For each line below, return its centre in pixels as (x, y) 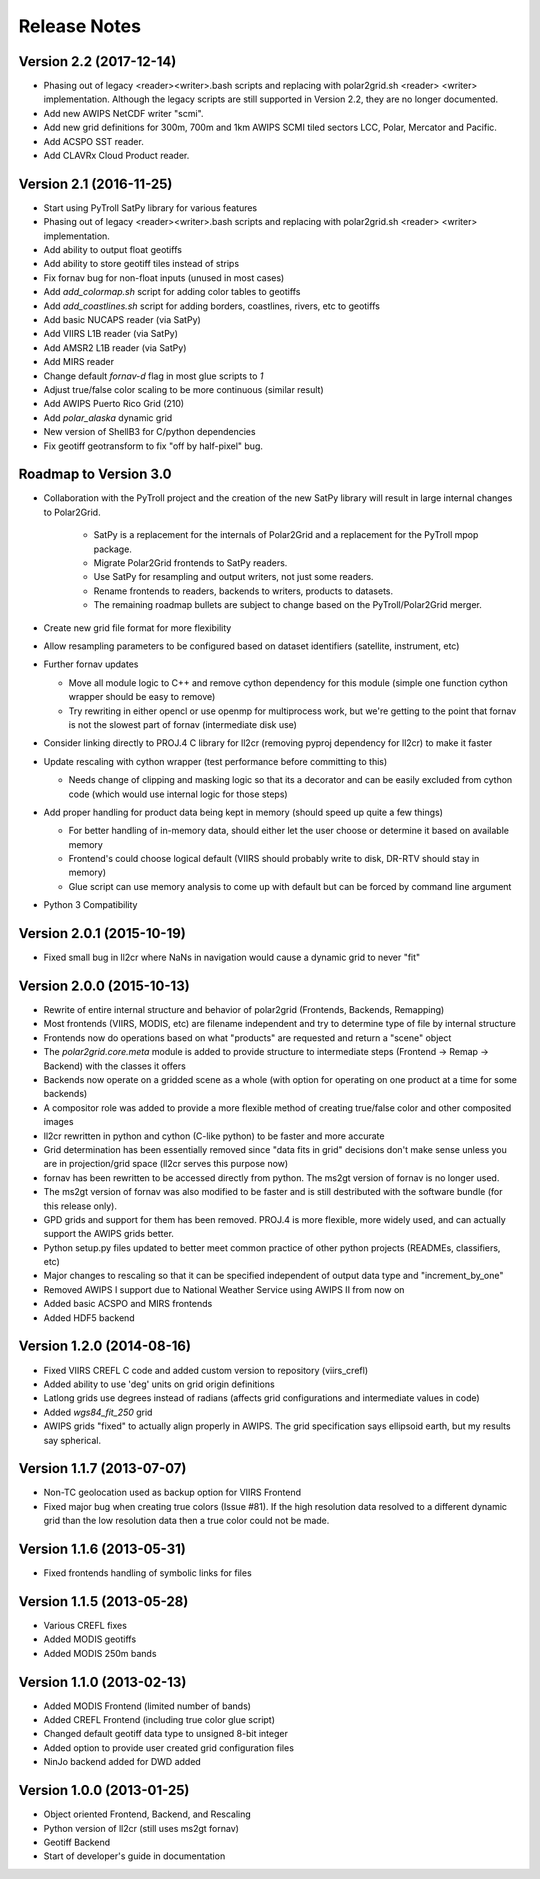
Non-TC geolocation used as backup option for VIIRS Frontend (172, 1492)
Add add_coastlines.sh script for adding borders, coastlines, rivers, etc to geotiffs (211, 306)
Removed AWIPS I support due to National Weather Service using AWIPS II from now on (224, 1289)
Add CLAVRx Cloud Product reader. (116, 156)
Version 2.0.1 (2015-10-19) (102, 933)
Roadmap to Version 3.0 (95, 474)
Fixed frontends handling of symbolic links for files (147, 1573)
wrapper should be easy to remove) (142, 697)
